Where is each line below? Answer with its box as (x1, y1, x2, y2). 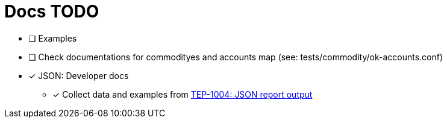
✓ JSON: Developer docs (28, 70, 129, 81)
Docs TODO (4, 1, 99, 22)
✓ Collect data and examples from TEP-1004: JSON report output (52, 89, 313, 99)
